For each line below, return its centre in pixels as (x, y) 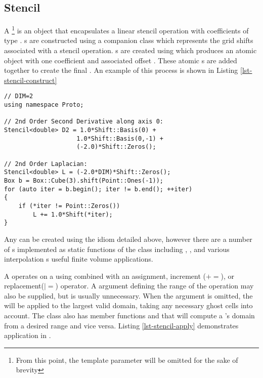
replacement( (24, 286)
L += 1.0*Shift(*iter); (73, 214)
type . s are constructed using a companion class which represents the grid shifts (129, 40)
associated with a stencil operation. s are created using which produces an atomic (130, 50)
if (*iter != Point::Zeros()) (69, 206)
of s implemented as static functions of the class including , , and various (117, 249)
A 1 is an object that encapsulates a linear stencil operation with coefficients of (126, 30)
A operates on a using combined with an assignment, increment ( (105, 276)
